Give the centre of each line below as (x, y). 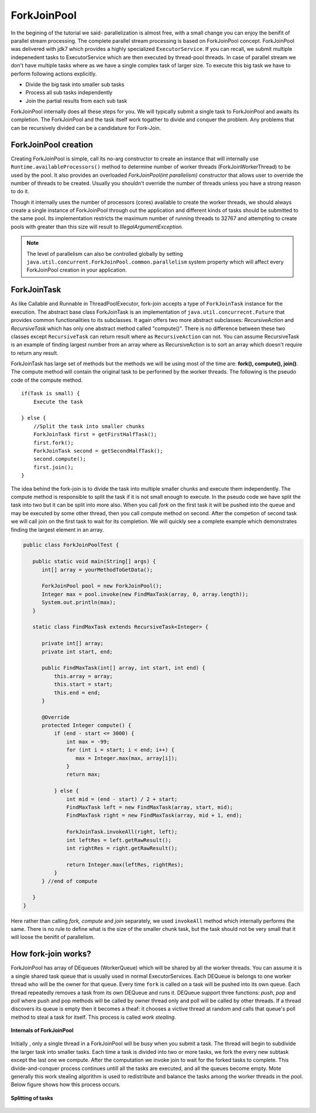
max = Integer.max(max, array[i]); (126, 758)
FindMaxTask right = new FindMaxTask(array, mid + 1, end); (154, 816)
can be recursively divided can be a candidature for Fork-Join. (86, 128)
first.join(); (54, 467)
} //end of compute (70, 881)
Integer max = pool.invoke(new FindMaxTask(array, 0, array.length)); (145, 594)
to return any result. (35, 353)
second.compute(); (60, 459)
